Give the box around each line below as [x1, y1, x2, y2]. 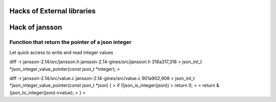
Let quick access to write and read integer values [9, 49, 113, 56]
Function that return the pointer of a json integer [9, 39, 132, 46]
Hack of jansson [9, 23, 62, 32]
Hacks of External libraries [9, 7, 96, 15]
